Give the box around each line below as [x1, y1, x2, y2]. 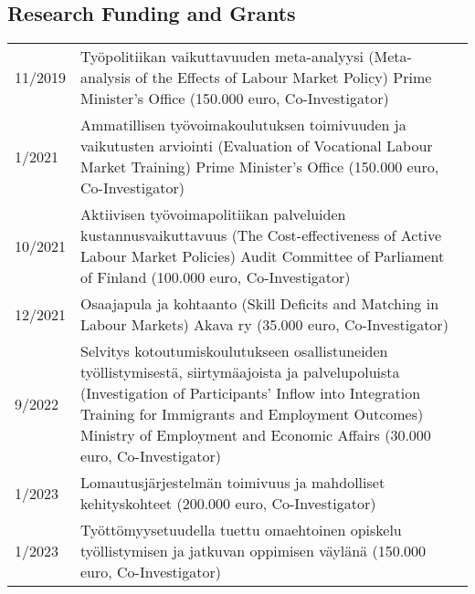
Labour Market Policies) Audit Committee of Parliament [80, 245, 445, 267]
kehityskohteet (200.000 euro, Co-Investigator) [80, 493, 376, 515]
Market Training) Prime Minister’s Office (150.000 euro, [80, 156, 439, 178]
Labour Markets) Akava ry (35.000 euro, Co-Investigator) [80, 314, 449, 336]
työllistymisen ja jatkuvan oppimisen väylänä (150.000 [80, 540, 427, 562]
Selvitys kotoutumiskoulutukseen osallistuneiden [80, 340, 388, 362]
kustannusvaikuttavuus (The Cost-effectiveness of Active [80, 224, 442, 246]
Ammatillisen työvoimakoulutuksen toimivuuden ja [80, 114, 406, 136]
